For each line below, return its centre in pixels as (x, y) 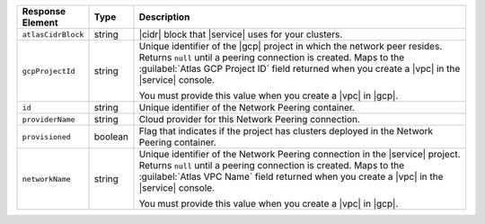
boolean (111, 137)
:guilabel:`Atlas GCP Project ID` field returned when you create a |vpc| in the (300, 69)
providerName (48, 119)
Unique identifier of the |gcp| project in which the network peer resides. (291, 46)
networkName (46, 179)
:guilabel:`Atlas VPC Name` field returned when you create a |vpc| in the (291, 177)
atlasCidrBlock (53, 35)
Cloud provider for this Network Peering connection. (250, 119)
